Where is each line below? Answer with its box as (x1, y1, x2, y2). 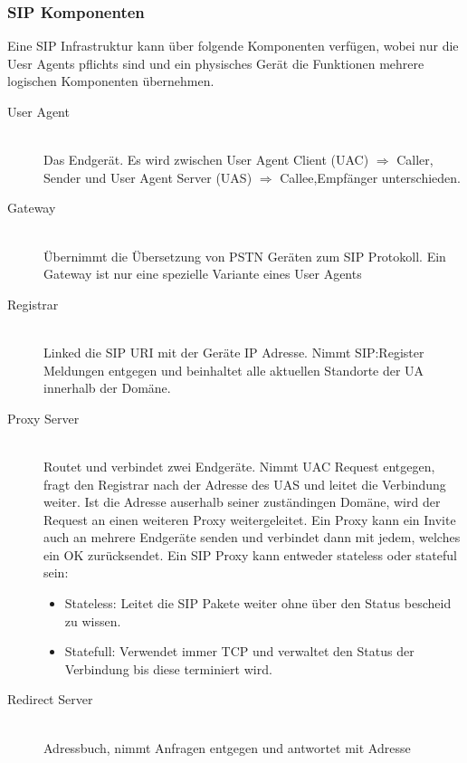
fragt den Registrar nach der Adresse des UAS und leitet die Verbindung (43, 474, 446, 493)
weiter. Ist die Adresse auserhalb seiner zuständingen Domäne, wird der (43, 492, 441, 511)
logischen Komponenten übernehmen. (7, 72, 214, 91)
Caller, (396, 150, 434, 169)
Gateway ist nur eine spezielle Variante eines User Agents (43, 264, 362, 283)
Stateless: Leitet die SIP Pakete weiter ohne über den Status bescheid (64, 594, 452, 613)
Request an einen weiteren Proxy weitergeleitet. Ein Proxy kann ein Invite (43, 510, 456, 529)
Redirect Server (7, 690, 93, 709)
